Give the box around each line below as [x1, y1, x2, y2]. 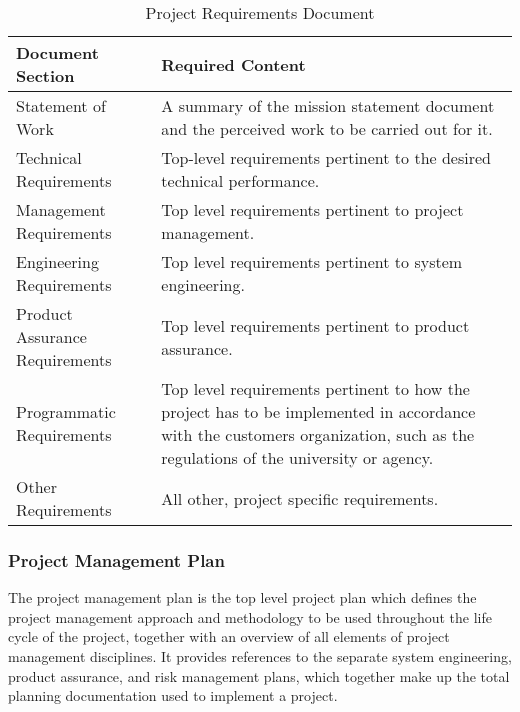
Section [16, 64, 75, 87]
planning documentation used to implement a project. [8, 685, 338, 706]
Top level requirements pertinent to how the [161, 377, 470, 400]
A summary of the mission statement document [161, 94, 495, 117]
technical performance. [161, 169, 320, 192]
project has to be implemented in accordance [161, 400, 476, 423]
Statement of [16, 94, 106, 117]
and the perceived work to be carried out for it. [161, 117, 493, 140]
